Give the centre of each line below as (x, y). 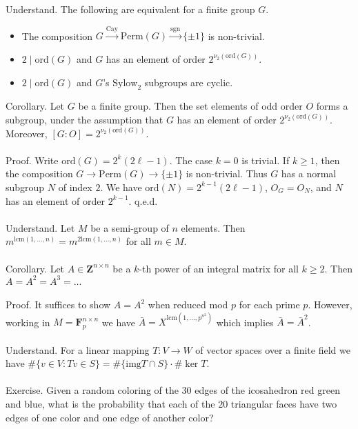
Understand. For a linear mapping (78, 349)
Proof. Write (32, 160)
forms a (332, 106)
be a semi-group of (130, 227)
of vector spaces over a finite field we (273, 349)
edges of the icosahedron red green (267, 390)
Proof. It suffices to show (58, 305)
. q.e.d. (143, 200)
